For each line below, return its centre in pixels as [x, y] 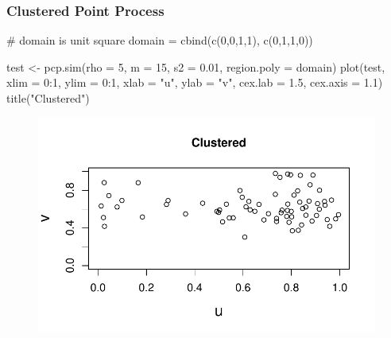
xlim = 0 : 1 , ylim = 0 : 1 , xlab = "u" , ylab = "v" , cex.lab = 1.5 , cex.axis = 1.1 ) [195, 82]
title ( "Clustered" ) [48, 98]
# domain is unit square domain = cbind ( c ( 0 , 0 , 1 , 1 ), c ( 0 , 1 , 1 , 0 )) [160, 40]
